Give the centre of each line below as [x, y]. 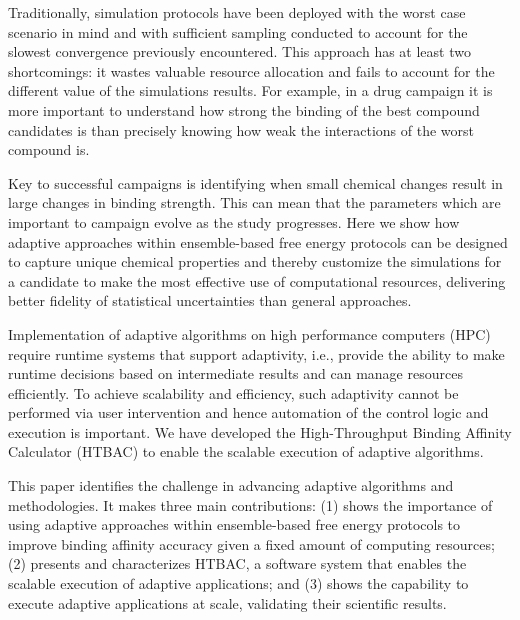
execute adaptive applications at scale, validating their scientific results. [227, 602]
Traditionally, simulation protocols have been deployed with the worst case [237, 12]
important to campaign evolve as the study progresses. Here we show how [234, 221]
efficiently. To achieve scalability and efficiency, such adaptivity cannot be [233, 392]
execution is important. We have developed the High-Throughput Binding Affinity [260, 431]
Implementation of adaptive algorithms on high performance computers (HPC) [249, 333]
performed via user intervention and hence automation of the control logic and [248, 412]
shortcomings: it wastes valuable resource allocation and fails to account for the [251, 70]
